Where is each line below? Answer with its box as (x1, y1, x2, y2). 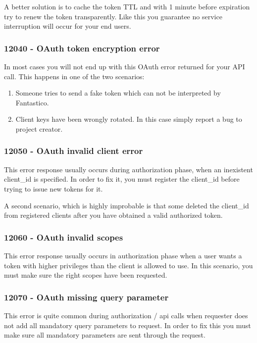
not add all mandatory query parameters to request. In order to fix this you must (4, 320, 251, 330)
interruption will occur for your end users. (4, 21, 131, 31)
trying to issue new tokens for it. (4, 183, 103, 194)
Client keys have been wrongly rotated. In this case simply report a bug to (15, 114, 242, 124)
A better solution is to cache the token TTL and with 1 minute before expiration (4, 1, 250, 11)
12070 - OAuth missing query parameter (4, 291, 169, 303)
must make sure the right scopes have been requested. (4, 270, 167, 280)
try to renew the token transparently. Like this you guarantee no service (4, 11, 222, 21)
